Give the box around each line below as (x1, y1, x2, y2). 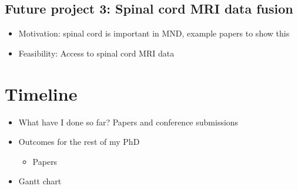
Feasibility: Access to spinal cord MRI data (18, 47, 175, 59)
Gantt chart (18, 175, 62, 187)
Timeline (5, 81, 78, 105)
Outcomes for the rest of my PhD (18, 135, 140, 148)
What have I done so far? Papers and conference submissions (18, 115, 239, 128)
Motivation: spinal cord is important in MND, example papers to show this (18, 27, 290, 39)
